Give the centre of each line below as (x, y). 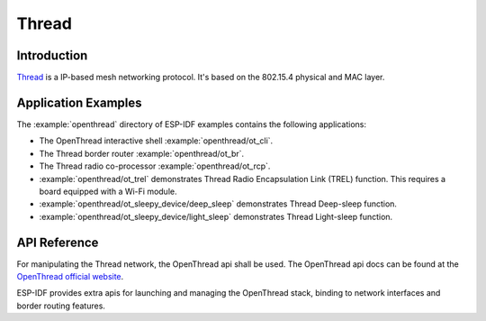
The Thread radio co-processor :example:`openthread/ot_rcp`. (155, 166)
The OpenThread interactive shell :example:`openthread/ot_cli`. (156, 141)
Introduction (52, 55)
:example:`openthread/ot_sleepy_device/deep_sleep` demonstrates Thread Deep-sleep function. (218, 204)
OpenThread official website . (70, 276)
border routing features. (61, 306)
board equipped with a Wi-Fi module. (108, 191)
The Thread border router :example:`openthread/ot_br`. (142, 153)
